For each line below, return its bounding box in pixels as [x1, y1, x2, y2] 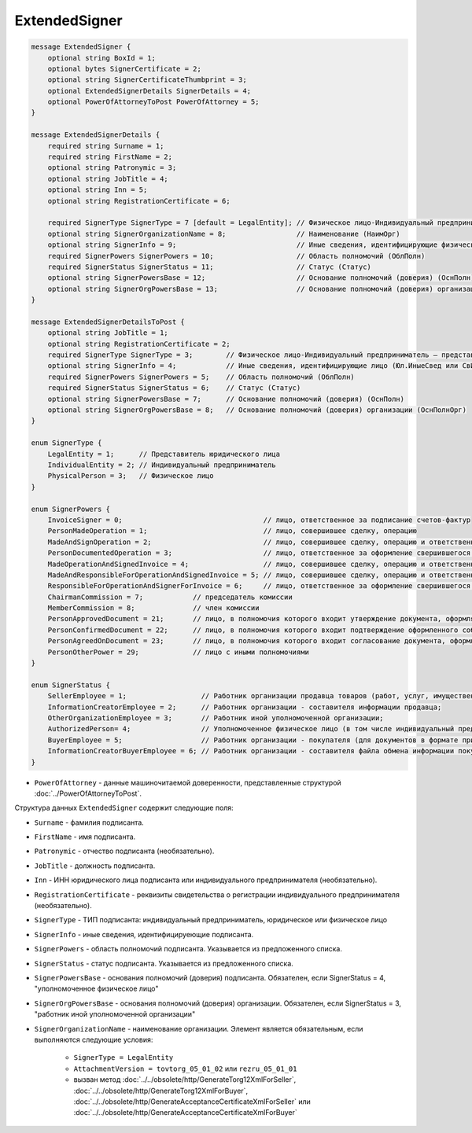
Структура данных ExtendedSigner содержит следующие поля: [14, 803, 234, 813]
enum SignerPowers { [31, 504, 110, 513]
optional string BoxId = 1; [47, 53, 157, 62]
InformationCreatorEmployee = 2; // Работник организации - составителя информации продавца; [47, 702, 442, 712]
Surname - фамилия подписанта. [34, 818, 145, 827]
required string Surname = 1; [47, 142, 164, 150]
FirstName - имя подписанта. [34, 832, 136, 841]
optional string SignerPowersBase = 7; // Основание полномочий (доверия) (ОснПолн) [47, 394, 405, 403]
